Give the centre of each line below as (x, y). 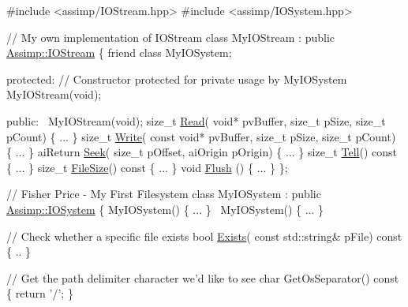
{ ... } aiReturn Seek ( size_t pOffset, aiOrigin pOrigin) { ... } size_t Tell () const (202, 152)
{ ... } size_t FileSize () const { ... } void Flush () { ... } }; (147, 167)
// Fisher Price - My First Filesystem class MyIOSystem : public (164, 194)
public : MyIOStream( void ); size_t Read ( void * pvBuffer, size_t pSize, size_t (196, 120)
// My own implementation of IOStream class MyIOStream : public (170, 37)
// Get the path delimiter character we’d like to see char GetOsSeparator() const (203, 277)
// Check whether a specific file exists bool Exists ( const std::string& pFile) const (204, 236)
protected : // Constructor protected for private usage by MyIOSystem (177, 79)
